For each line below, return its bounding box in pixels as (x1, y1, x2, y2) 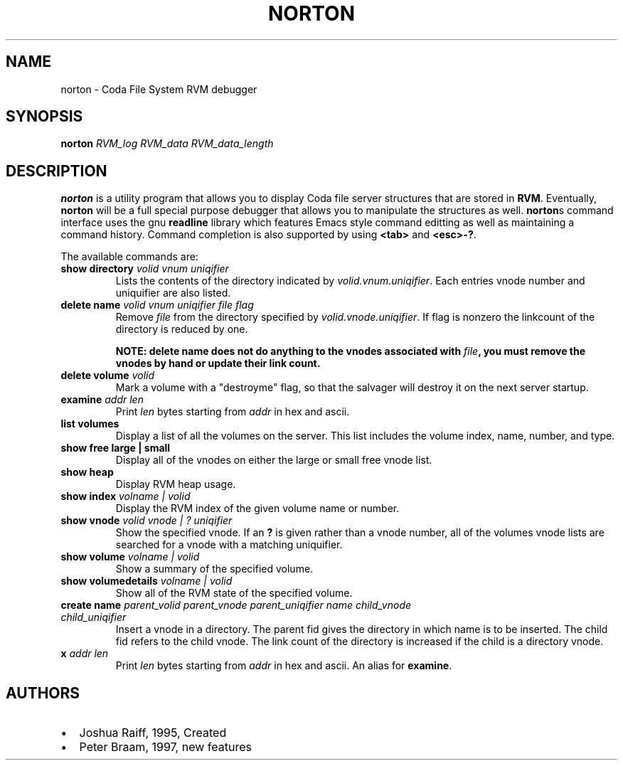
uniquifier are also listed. (115, 287, 231, 299)
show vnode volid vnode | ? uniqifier (60, 514, 233, 527)
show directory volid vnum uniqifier (60, 262, 229, 275)
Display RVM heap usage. (115, 478, 236, 491)
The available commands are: (60, 250, 198, 263)
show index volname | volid (60, 490, 191, 503)
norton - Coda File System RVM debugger (60, 83, 257, 95)
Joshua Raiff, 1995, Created (79, 725, 227, 740)
